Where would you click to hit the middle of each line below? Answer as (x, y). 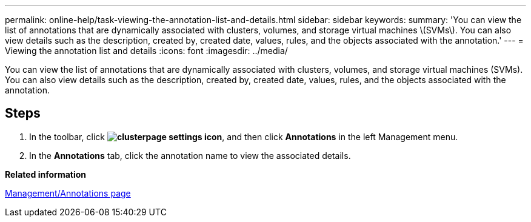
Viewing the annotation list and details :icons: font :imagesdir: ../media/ (146, 51)
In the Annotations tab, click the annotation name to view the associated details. (190, 155)
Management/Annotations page (68, 193)
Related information (46, 174)
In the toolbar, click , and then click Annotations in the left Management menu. (244, 136)
